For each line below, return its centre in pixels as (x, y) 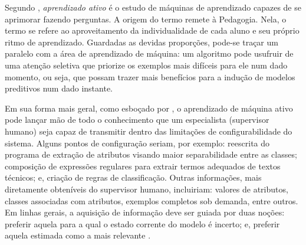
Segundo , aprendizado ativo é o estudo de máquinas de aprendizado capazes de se (153, 7)
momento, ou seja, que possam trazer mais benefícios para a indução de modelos (150, 76)
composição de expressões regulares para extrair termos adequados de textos (143, 166)
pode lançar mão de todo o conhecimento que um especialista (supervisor (137, 120)
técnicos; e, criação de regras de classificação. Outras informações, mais (133, 177)
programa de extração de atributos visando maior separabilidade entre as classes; (151, 154)
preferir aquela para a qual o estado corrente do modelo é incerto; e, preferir (142, 223)
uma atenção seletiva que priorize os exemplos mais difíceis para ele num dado (146, 65)
